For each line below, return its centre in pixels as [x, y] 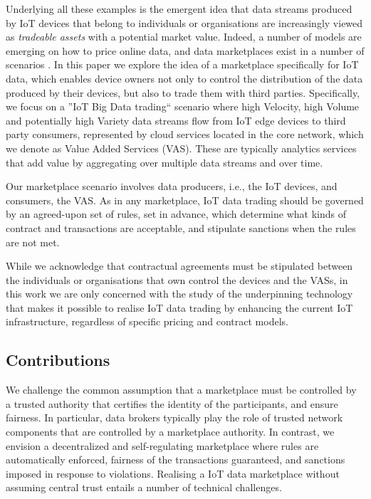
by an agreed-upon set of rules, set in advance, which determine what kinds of [176, 214]
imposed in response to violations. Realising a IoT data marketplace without [173, 473]
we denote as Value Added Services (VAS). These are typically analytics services [181, 148]
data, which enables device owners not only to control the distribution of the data [184, 78]
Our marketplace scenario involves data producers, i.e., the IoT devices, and [172, 186]
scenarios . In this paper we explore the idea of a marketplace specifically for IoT [182, 64]
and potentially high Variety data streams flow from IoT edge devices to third [176, 120]
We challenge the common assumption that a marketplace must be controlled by [181, 390]
